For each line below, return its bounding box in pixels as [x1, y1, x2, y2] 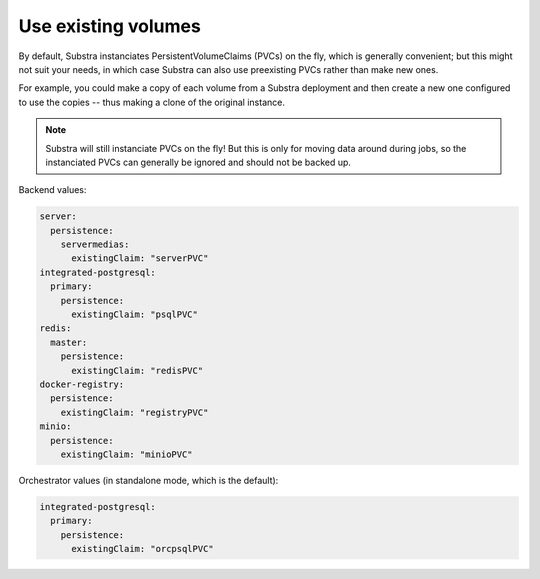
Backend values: [18, 184, 87, 196]
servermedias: [60, 239, 130, 250]
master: [50, 336, 88, 348]
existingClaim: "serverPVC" [71, 253, 209, 264]
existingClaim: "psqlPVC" [71, 309, 199, 320]
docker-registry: [39, 378, 125, 390]
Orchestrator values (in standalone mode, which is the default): [18, 474, 279, 486]
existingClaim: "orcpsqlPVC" [71, 543, 214, 555]
